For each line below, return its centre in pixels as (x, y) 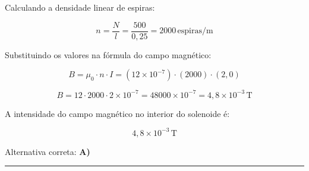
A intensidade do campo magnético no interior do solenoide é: (117, 113)
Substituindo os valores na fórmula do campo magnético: (108, 54)
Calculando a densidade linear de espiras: (80, 7)
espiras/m (195, 31)
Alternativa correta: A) (48, 151)
